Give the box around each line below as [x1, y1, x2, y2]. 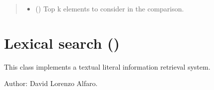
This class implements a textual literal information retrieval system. [4, 61, 211, 72]
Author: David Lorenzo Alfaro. [4, 78, 98, 89]
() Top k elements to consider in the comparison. [35, 3, 184, 13]
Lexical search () [4, 32, 120, 53]
